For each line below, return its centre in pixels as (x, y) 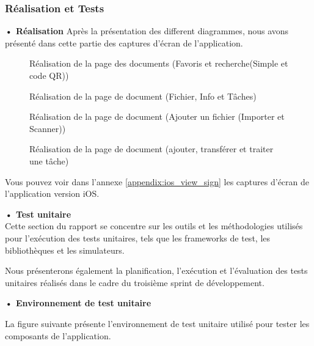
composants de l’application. (58, 335)
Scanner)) (48, 128)
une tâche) (49, 160)
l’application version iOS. (52, 193)
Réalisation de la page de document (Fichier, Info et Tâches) (143, 96)
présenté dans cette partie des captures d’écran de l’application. (124, 42)
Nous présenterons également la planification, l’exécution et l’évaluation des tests (156, 271)
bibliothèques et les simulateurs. (65, 250)
